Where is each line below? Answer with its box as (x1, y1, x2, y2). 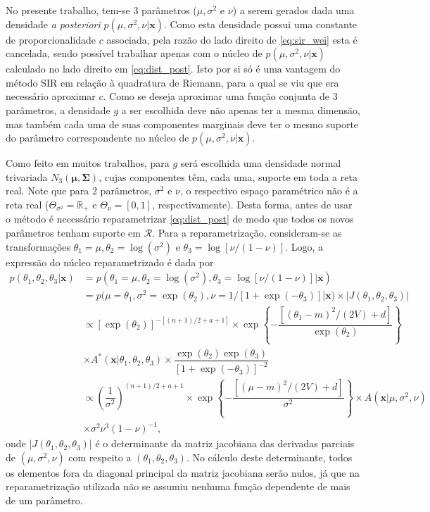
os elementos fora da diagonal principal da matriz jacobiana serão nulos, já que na (6, 465, 360, 480)
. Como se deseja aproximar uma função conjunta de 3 (103, 89, 338, 104)
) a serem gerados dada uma (232, 3, 355, 17)
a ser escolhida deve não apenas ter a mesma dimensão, (121, 102, 360, 117)
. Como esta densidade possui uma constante (163, 16, 358, 31)
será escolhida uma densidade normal (180, 156, 341, 170)
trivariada (6, 169, 48, 184)
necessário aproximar (6, 89, 96, 104)
